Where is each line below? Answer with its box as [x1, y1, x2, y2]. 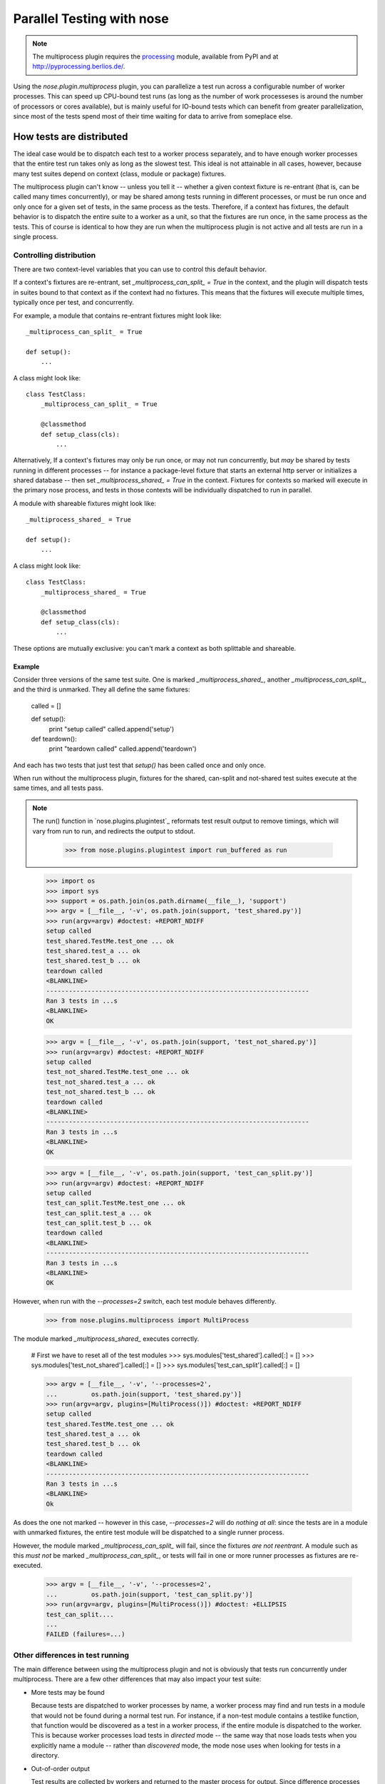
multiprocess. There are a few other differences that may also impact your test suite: [13, 1675, 262, 1683]
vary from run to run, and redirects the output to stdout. [32, 826, 195, 835]
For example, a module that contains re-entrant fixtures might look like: [13, 311, 222, 320]
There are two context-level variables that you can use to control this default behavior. [13, 265, 267, 274]
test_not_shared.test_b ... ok [46, 1088, 156, 1096]
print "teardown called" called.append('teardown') [48, 744, 197, 753]
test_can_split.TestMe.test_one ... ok [46, 1199, 185, 1207]
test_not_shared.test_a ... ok [46, 1078, 156, 1086]
